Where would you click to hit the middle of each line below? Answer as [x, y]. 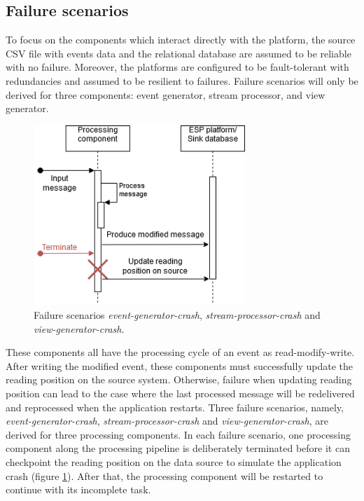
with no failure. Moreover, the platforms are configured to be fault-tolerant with [177, 67]
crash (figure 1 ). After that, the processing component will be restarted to [164, 475]
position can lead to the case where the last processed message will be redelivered [180, 393]
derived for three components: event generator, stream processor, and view [166, 94]
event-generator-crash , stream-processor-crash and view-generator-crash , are [167, 421]
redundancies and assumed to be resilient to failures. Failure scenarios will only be [182, 80]
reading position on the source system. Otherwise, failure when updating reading [179, 379]
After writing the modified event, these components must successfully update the [179, 365]
